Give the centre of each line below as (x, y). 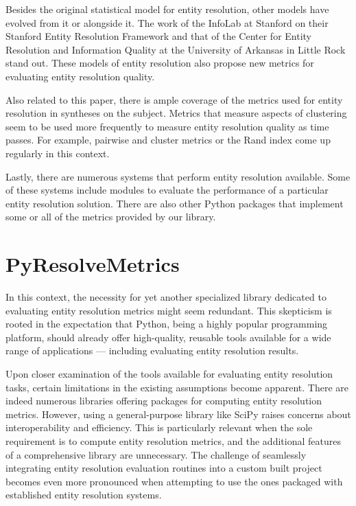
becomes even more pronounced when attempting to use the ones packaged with (174, 481)
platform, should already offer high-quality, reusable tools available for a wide (168, 337)
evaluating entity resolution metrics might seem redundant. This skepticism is (169, 310)
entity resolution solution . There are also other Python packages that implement (175, 203)
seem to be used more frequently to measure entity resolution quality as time (167, 126)
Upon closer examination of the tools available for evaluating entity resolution (169, 373)
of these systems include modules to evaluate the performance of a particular (167, 190)
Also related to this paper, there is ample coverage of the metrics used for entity (174, 99)
